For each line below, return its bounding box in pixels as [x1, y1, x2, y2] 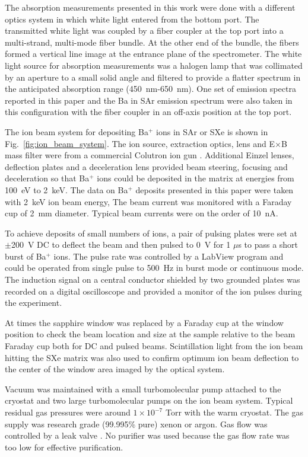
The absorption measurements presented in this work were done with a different [5, 1, 296, 13]
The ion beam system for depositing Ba [5, 125, 148, 138]
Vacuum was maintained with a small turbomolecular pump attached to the [5, 382, 281, 395]
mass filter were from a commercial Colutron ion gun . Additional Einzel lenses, [5, 149, 294, 161]
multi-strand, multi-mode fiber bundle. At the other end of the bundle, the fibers [5, 36, 299, 48]
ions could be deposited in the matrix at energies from [97, 172, 294, 184]
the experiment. [5, 296, 62, 309]
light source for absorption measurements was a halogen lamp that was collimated [5, 59, 303, 71]
